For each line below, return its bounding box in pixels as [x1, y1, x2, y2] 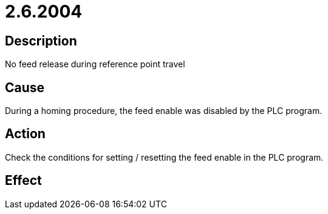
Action [5, 126, 46, 142]
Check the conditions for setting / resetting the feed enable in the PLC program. [5, 152, 324, 162]
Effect [5, 173, 42, 189]
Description [5, 33, 77, 48]
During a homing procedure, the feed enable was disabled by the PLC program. [5, 105, 323, 116]
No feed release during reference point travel [5, 59, 185, 70]
